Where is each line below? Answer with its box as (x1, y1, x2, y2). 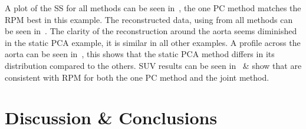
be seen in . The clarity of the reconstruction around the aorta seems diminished (5, 25, 297, 37)
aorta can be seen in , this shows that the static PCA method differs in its (5, 48, 275, 60)
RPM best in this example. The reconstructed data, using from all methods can (5, 13, 293, 25)
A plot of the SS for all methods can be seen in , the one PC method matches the (5, 2, 301, 14)
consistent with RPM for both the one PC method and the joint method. (5, 71, 269, 83)
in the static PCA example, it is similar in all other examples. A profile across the (5, 36, 301, 48)
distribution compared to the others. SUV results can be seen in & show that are (5, 59, 302, 71)
